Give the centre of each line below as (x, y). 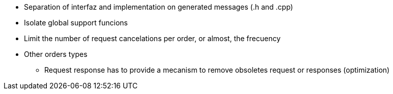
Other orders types (56, 54)
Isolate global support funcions (76, 23)
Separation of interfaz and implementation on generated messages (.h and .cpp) (159, 7)
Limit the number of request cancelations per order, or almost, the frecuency (152, 38)
